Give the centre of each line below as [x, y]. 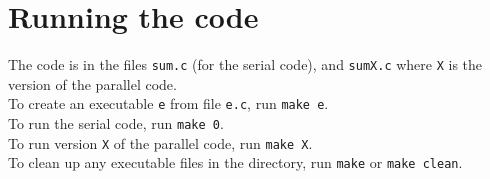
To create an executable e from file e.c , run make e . [168, 103]
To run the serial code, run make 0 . [116, 123]
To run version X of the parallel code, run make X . [160, 142]
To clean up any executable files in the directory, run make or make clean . [235, 162]
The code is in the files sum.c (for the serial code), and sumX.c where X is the [245, 64]
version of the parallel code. [92, 83]
